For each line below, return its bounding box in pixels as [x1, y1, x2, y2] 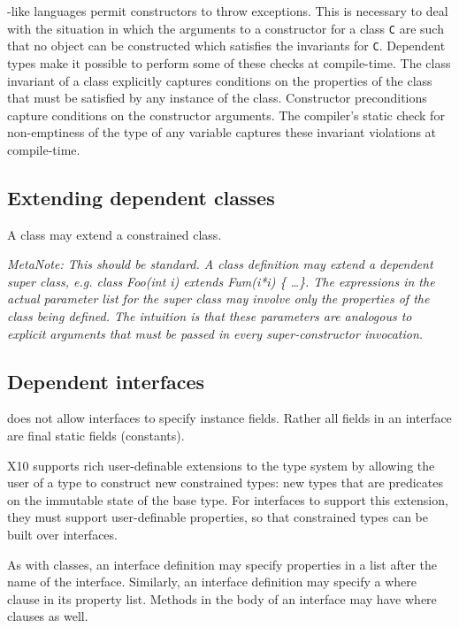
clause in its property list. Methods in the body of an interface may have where [7, 589, 437, 608]
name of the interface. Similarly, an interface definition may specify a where [7, 572, 417, 591]
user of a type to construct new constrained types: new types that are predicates [7, 473, 443, 492]
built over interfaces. [7, 525, 118, 543]
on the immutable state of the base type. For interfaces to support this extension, [7, 490, 448, 509]
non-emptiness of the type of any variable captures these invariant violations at [7, 123, 437, 142]
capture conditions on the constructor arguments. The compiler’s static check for [7, 105, 445, 124]
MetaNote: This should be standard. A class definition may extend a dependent [7, 255, 433, 273]
